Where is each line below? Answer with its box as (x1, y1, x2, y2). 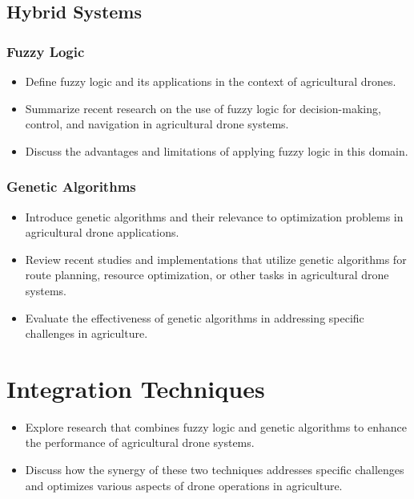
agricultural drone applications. (25, 224, 179, 241)
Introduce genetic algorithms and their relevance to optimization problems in (25, 208, 404, 225)
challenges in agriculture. (25, 325, 148, 342)
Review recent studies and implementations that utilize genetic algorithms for (25, 250, 407, 267)
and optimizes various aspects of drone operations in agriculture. (25, 477, 343, 493)
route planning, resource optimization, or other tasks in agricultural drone (25, 266, 389, 283)
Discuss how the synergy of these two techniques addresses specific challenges (25, 461, 404, 478)
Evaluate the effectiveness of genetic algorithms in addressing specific (25, 309, 364, 326)
